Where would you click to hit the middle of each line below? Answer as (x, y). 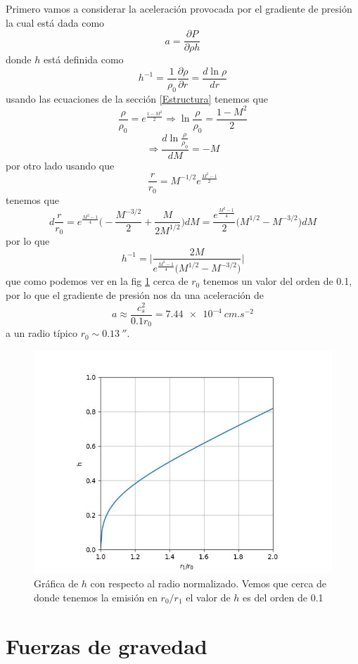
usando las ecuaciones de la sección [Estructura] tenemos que (137, 98)
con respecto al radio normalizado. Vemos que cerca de (209, 583)
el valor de (208, 597)
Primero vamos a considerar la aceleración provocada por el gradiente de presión (179, 8)
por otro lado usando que (60, 165)
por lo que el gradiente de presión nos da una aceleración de (135, 294)
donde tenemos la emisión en (96, 597)
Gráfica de (56, 583)
